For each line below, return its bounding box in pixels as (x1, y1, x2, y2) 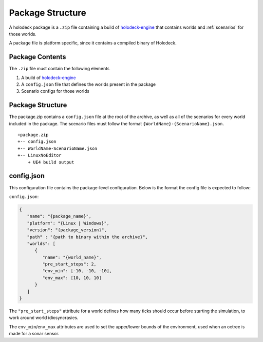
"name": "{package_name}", (27, 214, 92, 219)
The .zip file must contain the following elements (9, 66, 110, 72)
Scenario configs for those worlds (21, 88, 90, 94)
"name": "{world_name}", (42, 254, 102, 260)
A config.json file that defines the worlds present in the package (21, 81, 156, 87)
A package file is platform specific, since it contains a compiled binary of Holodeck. (9, 40, 177, 46)
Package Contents (9, 53, 66, 61)
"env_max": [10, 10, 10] (42, 275, 102, 281)
